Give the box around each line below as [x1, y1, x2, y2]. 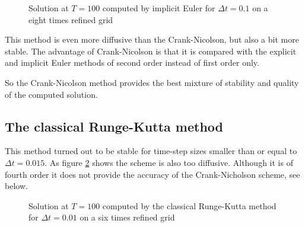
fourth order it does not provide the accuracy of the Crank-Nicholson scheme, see [5, 168, 300, 180]
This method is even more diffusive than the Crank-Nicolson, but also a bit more [5, 33, 299, 46]
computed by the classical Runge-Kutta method [102, 199, 277, 212]
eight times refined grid [28, 13, 113, 25]
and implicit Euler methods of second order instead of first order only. [5, 56, 259, 69]
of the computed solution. [5, 88, 98, 100]
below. [5, 180, 28, 192]
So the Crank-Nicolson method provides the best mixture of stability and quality [5, 76, 299, 88]
